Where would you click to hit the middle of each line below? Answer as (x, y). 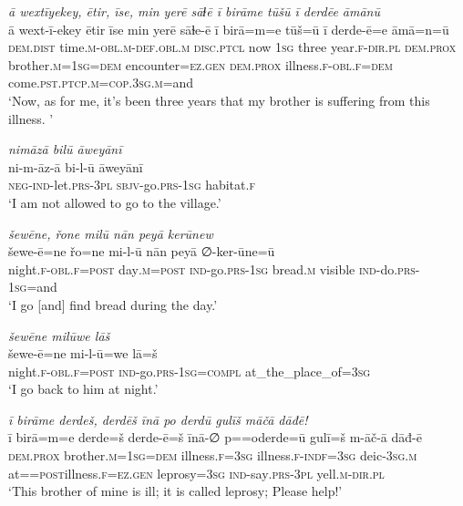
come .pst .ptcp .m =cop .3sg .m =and (101, 83)
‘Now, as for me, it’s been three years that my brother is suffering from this (219, 100)
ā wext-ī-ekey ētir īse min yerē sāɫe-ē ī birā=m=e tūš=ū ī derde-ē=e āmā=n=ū (229, 29)
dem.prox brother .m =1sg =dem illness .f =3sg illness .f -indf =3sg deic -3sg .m (213, 455)
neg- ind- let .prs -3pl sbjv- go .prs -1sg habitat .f (132, 185)
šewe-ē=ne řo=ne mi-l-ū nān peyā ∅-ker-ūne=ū (142, 251)
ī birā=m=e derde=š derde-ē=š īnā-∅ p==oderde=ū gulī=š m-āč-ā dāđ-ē (215, 437)
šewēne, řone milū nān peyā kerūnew (111, 233)
